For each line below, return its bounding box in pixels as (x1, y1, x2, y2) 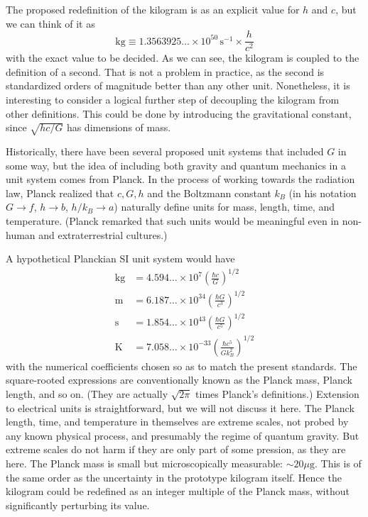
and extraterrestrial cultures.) (38, 227, 168, 242)
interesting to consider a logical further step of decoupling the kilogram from (6, 92, 340, 107)
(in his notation (288, 185, 357, 200)
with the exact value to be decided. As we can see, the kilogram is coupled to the (6, 50, 359, 65)
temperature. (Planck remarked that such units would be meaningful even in (6, 213, 340, 228)
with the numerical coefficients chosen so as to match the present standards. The (6, 358, 357, 373)
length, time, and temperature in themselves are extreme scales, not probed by (6, 414, 349, 429)
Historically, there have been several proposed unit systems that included (6, 143, 324, 158)
